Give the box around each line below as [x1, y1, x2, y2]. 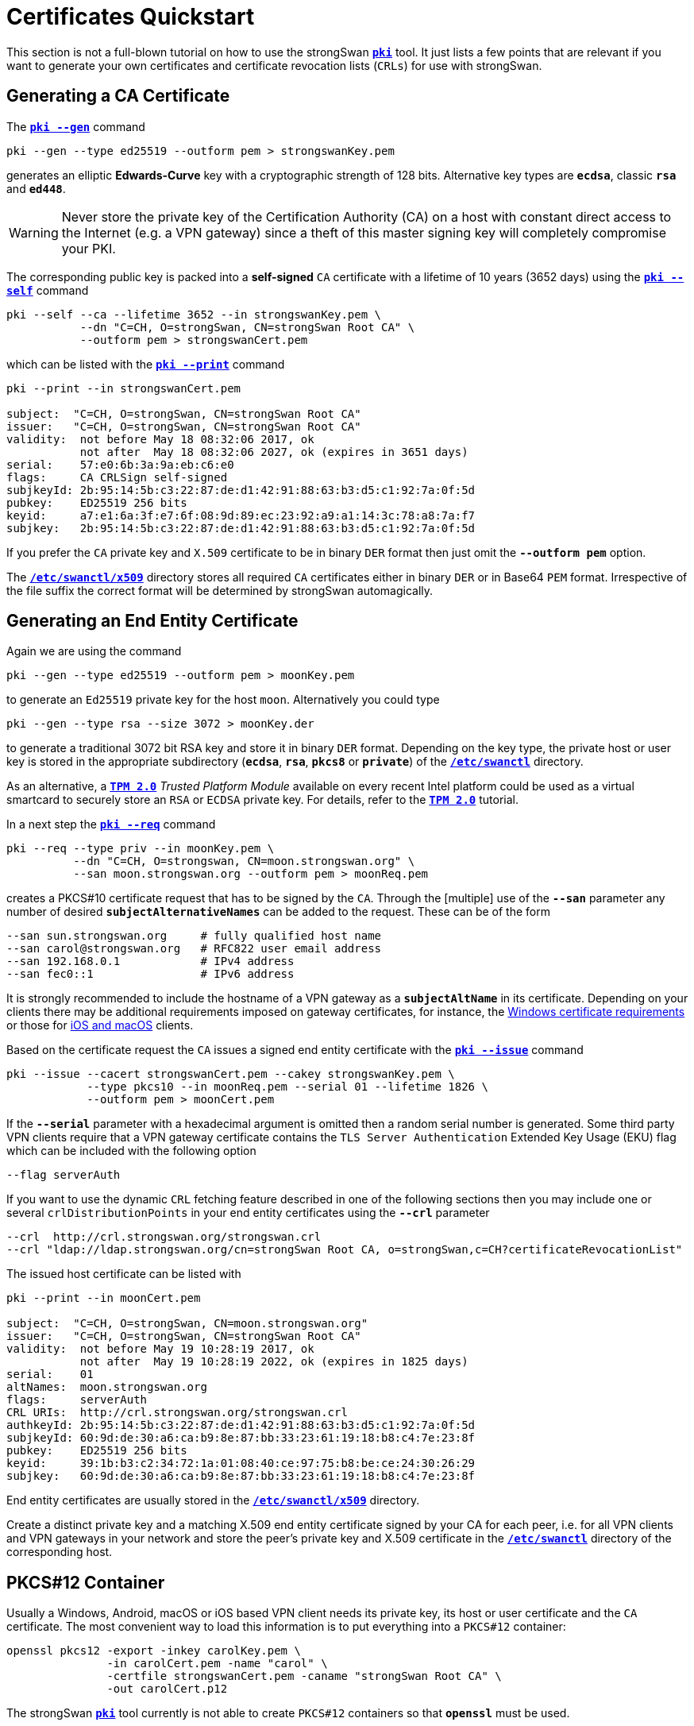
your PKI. [61, 240, 116, 257]
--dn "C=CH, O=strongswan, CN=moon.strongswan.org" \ [73, 855, 415, 868]
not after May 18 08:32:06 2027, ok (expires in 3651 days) [79, 445, 468, 458]
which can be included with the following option [6, 1144, 256, 1158]
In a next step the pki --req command [6, 817, 216, 832]
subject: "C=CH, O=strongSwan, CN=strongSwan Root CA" [6, 407, 361, 420]
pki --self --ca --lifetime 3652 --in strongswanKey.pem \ [6, 307, 382, 321]
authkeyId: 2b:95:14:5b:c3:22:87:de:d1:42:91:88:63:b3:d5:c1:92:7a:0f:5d [6, 1419, 476, 1432]
